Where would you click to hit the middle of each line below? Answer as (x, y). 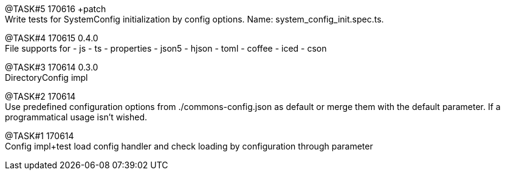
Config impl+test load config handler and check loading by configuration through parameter (189, 146)
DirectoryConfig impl (46, 77)
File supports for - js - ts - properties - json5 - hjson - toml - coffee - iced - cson (166, 48)
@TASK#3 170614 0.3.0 (52, 67)
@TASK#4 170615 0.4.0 (52, 38)
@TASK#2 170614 (40, 96)
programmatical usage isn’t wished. (76, 117)
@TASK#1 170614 (40, 136)
